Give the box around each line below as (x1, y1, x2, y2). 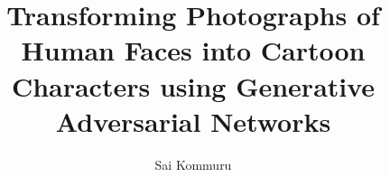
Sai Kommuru (154, 154, 232, 173)
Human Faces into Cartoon (21, 32, 366, 69)
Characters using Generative (11, 67, 376, 104)
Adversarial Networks (55, 102, 331, 139)
